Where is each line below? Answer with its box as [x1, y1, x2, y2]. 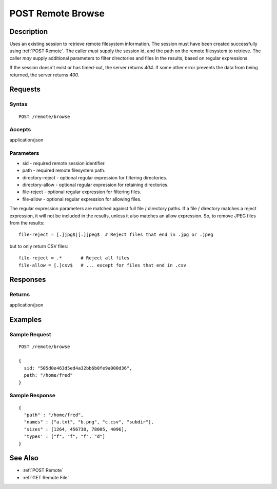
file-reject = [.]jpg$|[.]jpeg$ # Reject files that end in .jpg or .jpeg [18, 232, 213, 238]
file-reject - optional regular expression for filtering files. [22, 189, 141, 195]
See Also [9, 454, 38, 462]
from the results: [9, 220, 45, 226]
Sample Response [9, 392, 56, 399]
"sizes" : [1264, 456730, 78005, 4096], [24, 426, 127, 432]
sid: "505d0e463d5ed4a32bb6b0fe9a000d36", [24, 365, 133, 371]
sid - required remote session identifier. [22, 160, 106, 166]
